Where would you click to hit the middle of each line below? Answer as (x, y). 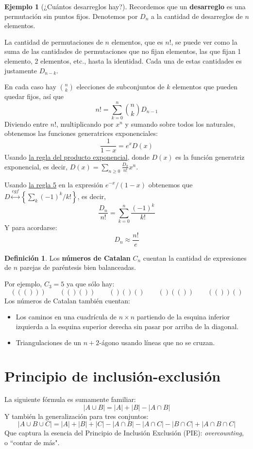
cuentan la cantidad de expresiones (195, 258)
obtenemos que (170, 184)
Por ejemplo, (23, 284)
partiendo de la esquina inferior (183, 317)
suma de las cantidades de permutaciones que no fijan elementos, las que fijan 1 (123, 51)
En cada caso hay (30, 87)
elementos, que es (137, 42)
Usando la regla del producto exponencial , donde (77, 157)
